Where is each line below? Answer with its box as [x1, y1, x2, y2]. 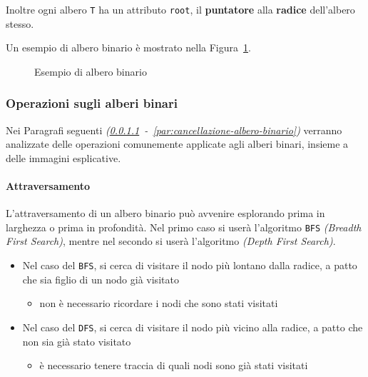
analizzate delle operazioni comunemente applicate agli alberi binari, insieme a [6, 136, 349, 151]
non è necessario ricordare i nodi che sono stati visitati [39, 296, 278, 311]
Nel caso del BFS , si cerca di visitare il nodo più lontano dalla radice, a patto [22, 258, 357, 273]
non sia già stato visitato [22, 333, 131, 348]
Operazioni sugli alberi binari [6, 94, 178, 112]
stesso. [6, 16, 34, 31]
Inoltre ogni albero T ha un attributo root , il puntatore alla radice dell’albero [6, 2, 355, 16]
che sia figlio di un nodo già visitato [22, 271, 179, 286]
